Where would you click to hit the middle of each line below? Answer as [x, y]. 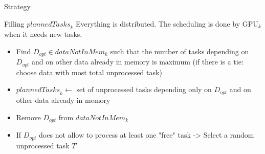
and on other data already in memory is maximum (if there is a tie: [138, 62]
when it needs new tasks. [43, 34]
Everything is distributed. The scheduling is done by [158, 23]
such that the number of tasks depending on [180, 51]
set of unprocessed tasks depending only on [144, 89]
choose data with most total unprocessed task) [89, 72]
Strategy [17, 6]
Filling [14, 23]
